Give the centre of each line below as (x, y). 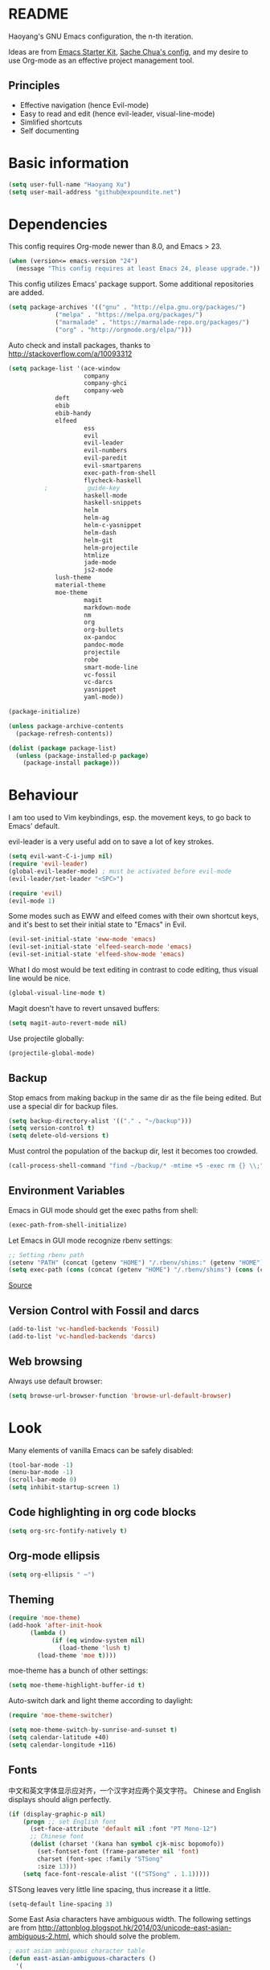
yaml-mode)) (104, 697)
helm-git (98, 540)
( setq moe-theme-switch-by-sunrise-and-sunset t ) (93, 1730)
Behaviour (43, 795)
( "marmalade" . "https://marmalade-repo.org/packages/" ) (152, 322)
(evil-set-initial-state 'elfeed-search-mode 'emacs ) (100, 947)
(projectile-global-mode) (51, 1053)
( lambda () (48, 1632)
